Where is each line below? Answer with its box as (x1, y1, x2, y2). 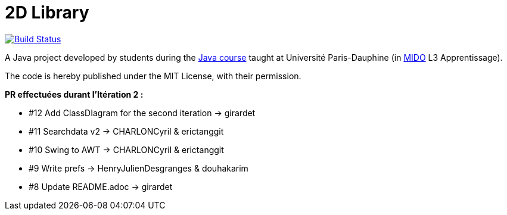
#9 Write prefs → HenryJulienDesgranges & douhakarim (29, 163, 248, 173)
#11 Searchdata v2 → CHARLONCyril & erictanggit (29, 126, 224, 136)
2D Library (5, 2, 89, 23)
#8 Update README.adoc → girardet (29, 181, 173, 192)
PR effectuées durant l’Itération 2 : (5, 89, 144, 99)
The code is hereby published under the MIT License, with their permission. (5, 70, 301, 81)
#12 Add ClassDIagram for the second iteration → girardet (29, 107, 256, 118)
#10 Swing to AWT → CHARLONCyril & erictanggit (29, 144, 224, 155)
